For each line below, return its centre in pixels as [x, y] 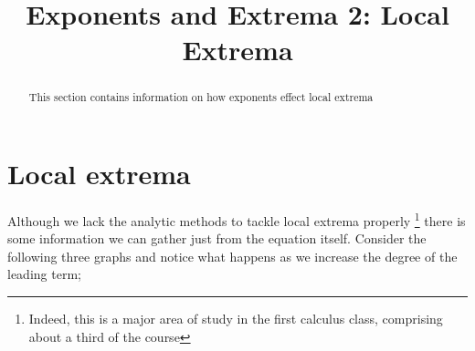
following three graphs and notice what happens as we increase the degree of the [232, 256]
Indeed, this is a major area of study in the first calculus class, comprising [236, 318]
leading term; [44, 274]
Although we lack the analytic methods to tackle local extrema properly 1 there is [237, 219]
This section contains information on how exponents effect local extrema [201, 97]
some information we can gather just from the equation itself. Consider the [217, 238]
